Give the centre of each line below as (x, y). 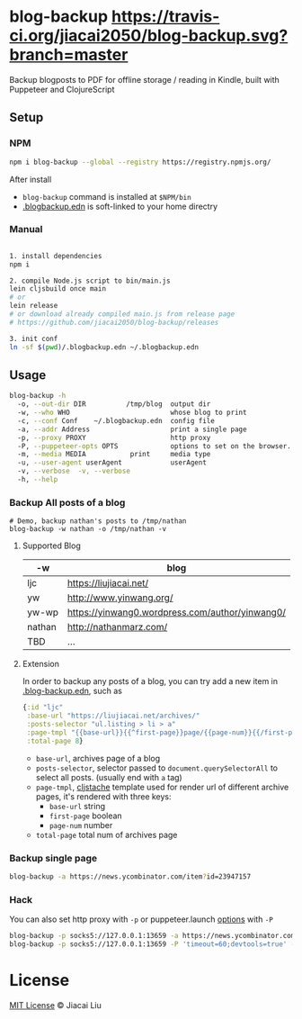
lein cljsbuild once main (58, 289)
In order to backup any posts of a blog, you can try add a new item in (150, 681)
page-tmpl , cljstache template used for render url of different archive (162, 787)
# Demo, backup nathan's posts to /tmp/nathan (98, 521)
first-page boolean (86, 816)
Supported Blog (51, 546)
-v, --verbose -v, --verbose (74, 471)
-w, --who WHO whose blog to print (132, 413)
